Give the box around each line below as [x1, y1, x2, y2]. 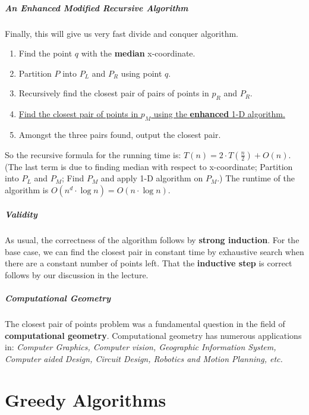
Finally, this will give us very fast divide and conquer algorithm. [5, 27, 238, 39]
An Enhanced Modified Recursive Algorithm [5, 1, 188, 14]
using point [121, 67, 162, 79]
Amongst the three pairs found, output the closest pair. [18, 128, 221, 140]
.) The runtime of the [217, 172, 295, 184]
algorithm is [5, 183, 49, 196]
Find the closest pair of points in [18, 108, 138, 120]
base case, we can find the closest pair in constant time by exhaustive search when [5, 245, 304, 257]
